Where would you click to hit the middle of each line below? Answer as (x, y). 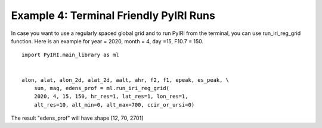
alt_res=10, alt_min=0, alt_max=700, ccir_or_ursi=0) (114, 105)
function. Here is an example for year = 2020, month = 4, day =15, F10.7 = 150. (107, 41)
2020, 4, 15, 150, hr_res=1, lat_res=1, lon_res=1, (111, 97)
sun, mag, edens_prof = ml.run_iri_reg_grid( (102, 88)
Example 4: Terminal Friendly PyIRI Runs (113, 15)
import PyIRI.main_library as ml (70, 55)
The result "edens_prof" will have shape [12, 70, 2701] (77, 118)
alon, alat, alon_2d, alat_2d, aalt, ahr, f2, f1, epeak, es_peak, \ (126, 80)
